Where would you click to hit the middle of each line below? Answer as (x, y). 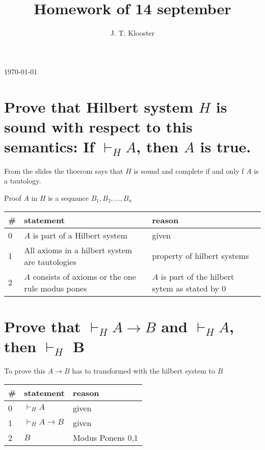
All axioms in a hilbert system (78, 250)
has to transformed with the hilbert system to (144, 370)
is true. (226, 146)
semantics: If (49, 146)
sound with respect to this (98, 126)
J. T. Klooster (132, 33)
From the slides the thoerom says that (64, 170)
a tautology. (23, 181)
